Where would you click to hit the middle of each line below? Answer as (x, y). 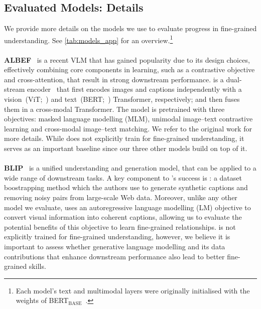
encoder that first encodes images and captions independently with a (134, 89)
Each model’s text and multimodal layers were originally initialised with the (133, 290)
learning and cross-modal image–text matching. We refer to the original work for (128, 128)
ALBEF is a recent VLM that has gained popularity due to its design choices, (127, 59)
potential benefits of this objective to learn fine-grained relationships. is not (120, 226)
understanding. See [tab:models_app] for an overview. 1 (89, 39)
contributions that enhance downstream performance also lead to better (114, 256)
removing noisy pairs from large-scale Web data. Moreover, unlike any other (121, 197)
